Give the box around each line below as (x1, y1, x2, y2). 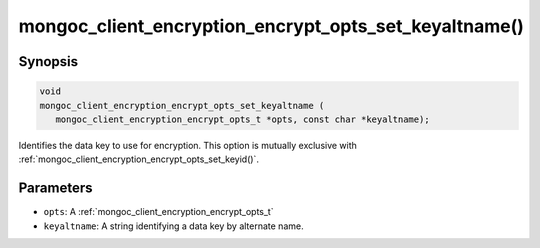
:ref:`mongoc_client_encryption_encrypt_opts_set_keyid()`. (18, 153, 260, 165)
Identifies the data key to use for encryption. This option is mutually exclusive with (18, 139, 357, 151)
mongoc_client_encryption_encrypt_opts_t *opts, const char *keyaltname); (55, 113, 430, 125)
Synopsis (18, 53, 79, 70)
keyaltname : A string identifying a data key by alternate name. (43, 220, 304, 232)
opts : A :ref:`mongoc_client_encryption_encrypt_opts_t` (43, 206, 274, 218)
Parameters (18, 180, 93, 197)
